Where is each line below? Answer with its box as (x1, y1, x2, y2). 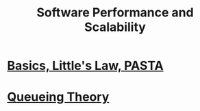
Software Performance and (36, 5, 194, 21)
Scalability (84, 19, 146, 35)
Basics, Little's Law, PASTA (7, 58, 164, 73)
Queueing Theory (7, 89, 110, 105)
